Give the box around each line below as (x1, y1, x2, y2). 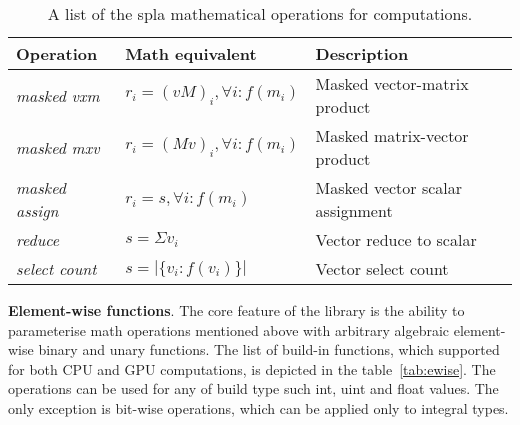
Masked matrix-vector (315, 124, 469, 147)
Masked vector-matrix (315, 72, 469, 95)
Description (315, 42, 409, 65)
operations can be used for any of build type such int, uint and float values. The (8, 378, 499, 399)
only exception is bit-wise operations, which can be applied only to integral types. (8, 397, 509, 418)
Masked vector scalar (315, 176, 463, 199)
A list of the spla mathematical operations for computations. (47, 2, 473, 25)
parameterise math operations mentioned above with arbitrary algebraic (8, 319, 450, 340)
